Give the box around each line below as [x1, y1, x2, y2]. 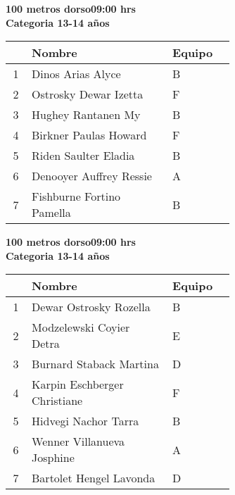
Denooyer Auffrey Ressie [32, 168, 152, 184]
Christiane [32, 392, 83, 409]
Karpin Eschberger [32, 376, 124, 393]
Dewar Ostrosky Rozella [32, 299, 151, 315]
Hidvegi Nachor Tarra [32, 413, 139, 430]
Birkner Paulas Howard [32, 127, 147, 144]
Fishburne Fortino [32, 188, 121, 205]
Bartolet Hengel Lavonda [32, 470, 155, 487]
